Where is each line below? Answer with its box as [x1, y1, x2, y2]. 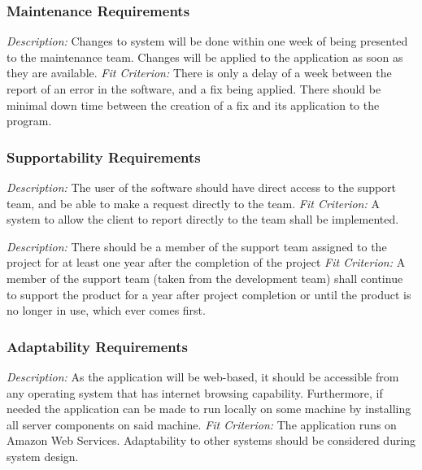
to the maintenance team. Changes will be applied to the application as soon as [7, 48, 403, 65]
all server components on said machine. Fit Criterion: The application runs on [7, 416, 397, 433]
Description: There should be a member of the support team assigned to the [7, 237, 387, 255]
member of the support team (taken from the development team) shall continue [7, 269, 403, 286]
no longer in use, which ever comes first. [7, 302, 206, 319]
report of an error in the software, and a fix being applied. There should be [7, 81, 381, 97]
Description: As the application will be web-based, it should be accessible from [7, 368, 399, 385]
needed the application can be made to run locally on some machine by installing [7, 400, 411, 417]
